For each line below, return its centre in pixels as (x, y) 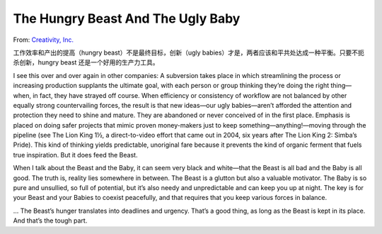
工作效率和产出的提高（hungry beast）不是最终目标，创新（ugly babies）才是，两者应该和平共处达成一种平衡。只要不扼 (189, 52)
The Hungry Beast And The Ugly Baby (127, 18)
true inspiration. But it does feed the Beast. (75, 155)
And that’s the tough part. (50, 221)
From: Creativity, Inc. (44, 40)
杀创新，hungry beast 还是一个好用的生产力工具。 (86, 62)
